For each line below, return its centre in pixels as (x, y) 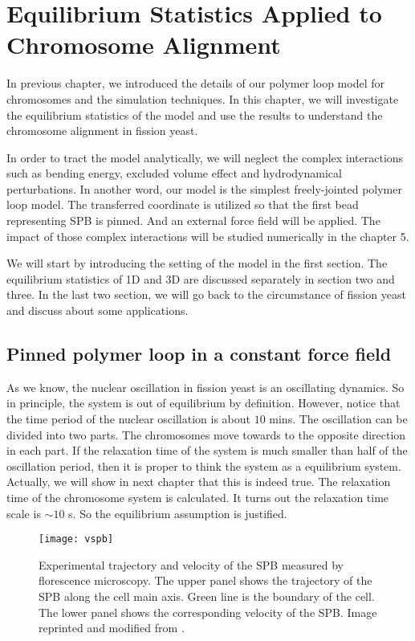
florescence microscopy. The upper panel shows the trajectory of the (205, 580)
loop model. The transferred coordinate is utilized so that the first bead (183, 204)
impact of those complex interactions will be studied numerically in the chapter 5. (208, 236)
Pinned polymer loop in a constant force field (199, 354)
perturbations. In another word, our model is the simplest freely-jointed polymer (204, 188)
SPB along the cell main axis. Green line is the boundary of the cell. (207, 596)
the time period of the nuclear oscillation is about (128, 419)
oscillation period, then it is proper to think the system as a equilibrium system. (204, 465)
